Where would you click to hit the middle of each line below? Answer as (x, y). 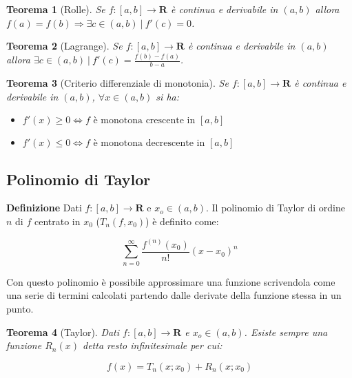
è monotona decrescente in (149, 144)
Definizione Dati (44, 208)
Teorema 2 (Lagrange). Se (64, 46)
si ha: (168, 96)
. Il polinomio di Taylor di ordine (276, 208)
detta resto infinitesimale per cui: (152, 345)
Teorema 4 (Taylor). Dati (63, 332)
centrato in (57, 221)
